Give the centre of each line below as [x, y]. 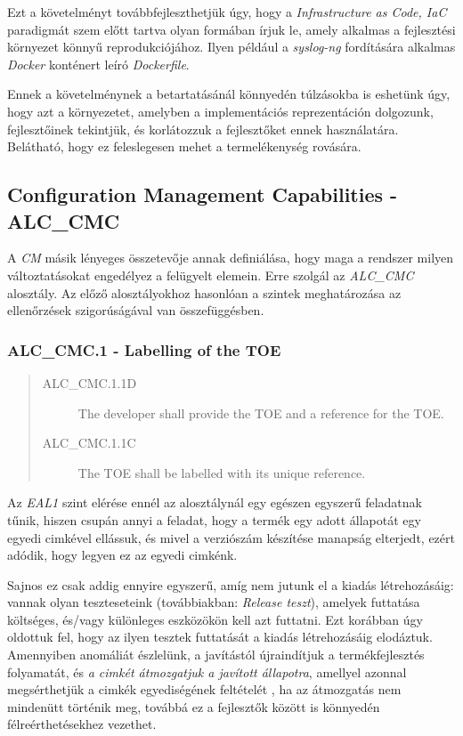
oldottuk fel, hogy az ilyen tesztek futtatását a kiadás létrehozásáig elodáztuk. [220, 637]
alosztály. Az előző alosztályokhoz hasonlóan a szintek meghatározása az [204, 292]
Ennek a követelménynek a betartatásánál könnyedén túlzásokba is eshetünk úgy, [229, 94]
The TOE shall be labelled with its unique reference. [222, 472]
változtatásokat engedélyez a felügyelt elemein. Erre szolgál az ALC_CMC [211, 275]
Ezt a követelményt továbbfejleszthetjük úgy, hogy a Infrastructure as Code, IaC [227, 12]
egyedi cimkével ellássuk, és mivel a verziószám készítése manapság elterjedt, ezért [231, 537]
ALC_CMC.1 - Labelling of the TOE [144, 349]
